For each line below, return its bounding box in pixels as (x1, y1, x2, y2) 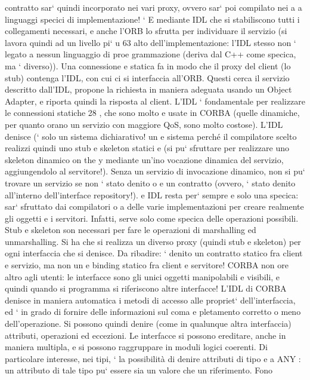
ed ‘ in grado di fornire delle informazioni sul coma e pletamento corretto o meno (5, 305, 301, 318)
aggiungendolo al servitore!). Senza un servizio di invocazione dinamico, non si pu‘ (5, 165, 305, 177)
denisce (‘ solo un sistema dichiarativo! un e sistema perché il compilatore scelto (5, 130, 297, 142)
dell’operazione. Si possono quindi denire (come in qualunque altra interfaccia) (5, 317, 292, 330)
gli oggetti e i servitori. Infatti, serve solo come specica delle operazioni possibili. (5, 212, 299, 224)
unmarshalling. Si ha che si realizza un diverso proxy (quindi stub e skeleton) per (5, 235, 301, 247)
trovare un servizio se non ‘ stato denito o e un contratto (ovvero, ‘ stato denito (5, 176, 296, 189)
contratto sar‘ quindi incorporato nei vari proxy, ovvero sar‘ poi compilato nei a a (5, 1, 302, 13)
